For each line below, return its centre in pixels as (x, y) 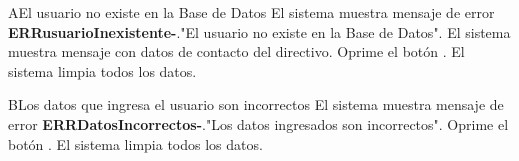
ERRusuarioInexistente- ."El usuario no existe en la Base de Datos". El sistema (259, 31)
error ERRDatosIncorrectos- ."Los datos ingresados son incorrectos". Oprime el (258, 123)
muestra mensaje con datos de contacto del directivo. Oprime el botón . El (236, 51)
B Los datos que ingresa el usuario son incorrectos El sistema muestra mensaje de (256, 104)
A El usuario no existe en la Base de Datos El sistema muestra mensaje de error (251, 12)
